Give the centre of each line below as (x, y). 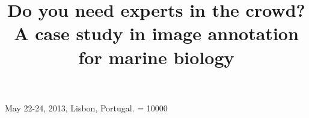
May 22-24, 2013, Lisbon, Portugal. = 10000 (86, 108)
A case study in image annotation (156, 33)
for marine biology (156, 57)
